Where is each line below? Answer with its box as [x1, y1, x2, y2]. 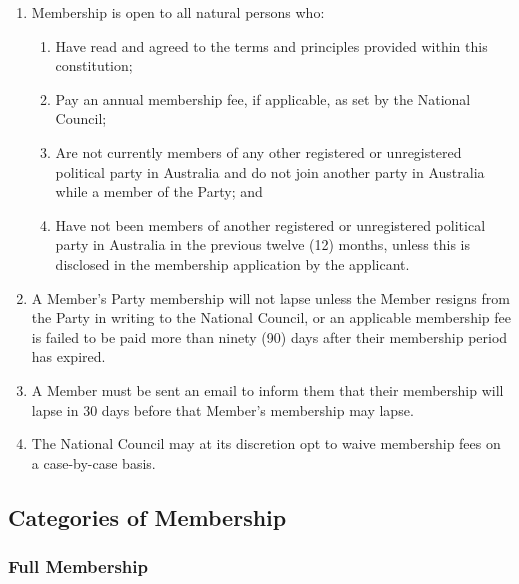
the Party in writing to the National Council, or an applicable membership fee [31, 307, 511, 328]
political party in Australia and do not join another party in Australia [55, 161, 485, 182]
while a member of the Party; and [55, 181, 263, 202]
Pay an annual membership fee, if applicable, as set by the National [55, 88, 471, 109]
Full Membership [8, 553, 148, 578]
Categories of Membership [8, 501, 287, 532]
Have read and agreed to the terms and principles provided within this [55, 35, 488, 56]
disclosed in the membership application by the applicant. [55, 253, 410, 274]
